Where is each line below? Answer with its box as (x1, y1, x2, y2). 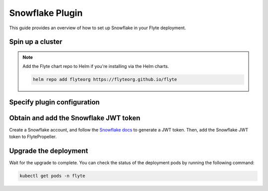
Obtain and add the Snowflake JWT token (9, 114, 140, 122)
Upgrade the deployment (9, 147, 88, 155)
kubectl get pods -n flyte (19, 173, 85, 179)
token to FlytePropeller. (9, 134, 57, 140)
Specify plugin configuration (9, 98, 100, 106)
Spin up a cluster (9, 38, 63, 46)
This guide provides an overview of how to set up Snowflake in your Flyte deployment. (9, 25, 186, 31)
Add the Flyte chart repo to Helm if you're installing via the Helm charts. (22, 64, 169, 69)
